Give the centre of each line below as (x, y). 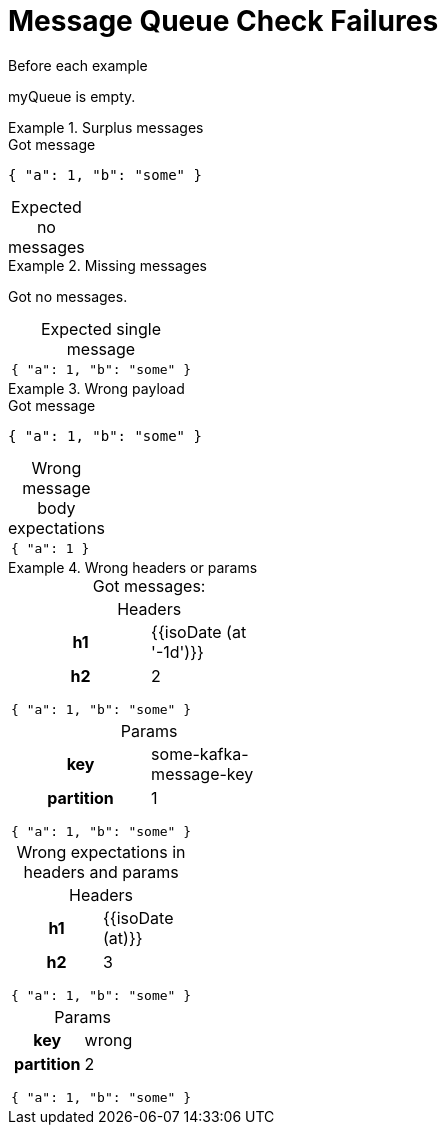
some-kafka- (200, 753)
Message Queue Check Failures (223, 21)
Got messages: (149, 585)
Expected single (101, 328)
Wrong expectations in (101, 851)
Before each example (78, 65)
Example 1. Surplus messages (106, 127)
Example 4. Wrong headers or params (133, 567)
